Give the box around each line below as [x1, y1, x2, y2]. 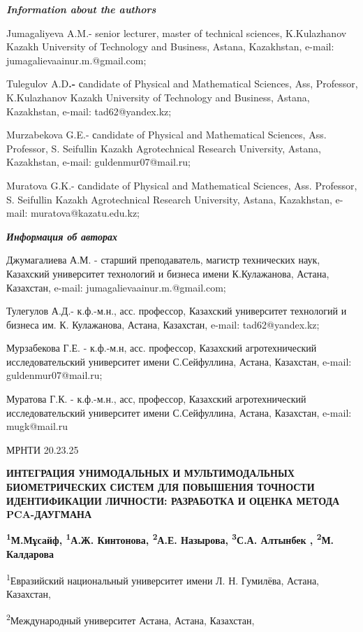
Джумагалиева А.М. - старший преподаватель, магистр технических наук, [6, 252, 320, 267]
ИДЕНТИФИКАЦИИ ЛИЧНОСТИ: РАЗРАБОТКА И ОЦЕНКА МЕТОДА [6, 493, 340, 508]
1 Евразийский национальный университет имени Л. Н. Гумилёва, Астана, [6, 570, 320, 587]
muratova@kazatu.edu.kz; [30, 206, 140, 220]
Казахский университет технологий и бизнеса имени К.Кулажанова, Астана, [6, 266, 329, 280]
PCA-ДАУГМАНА [6, 507, 91, 522]
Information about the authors [6, 2, 156, 16]
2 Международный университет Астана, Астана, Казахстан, [6, 610, 255, 627]
